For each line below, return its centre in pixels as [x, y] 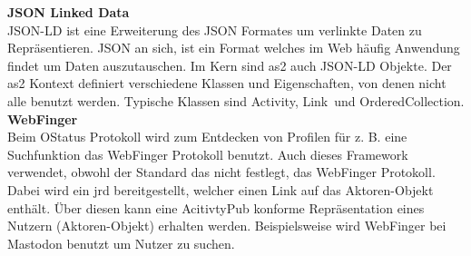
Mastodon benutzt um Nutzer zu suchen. [121, 243]
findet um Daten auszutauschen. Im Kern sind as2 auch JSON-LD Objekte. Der [230, 65]
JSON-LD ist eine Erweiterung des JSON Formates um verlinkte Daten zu [215, 30]
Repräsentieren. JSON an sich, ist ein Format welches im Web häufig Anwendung [234, 48]
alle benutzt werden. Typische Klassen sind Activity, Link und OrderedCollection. [236, 100]
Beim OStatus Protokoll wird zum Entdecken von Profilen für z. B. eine [207, 137]
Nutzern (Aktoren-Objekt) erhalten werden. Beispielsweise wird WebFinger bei [227, 226]
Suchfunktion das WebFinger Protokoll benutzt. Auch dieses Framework [208, 154]
